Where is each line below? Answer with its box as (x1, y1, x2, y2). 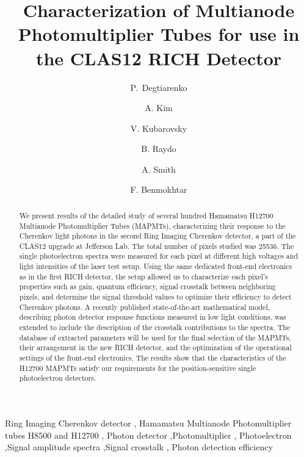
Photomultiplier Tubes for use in (18, 21, 300, 46)
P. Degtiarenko (130, 81, 187, 93)
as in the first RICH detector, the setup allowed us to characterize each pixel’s (19, 271, 268, 281)
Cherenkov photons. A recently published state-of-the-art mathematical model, (19, 301, 270, 312)
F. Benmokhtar (130, 183, 187, 196)
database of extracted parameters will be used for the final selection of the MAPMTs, (19, 332, 291, 342)
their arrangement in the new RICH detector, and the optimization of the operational (19, 342, 292, 353)
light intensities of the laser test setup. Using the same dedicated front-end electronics (19, 261, 292, 272)
